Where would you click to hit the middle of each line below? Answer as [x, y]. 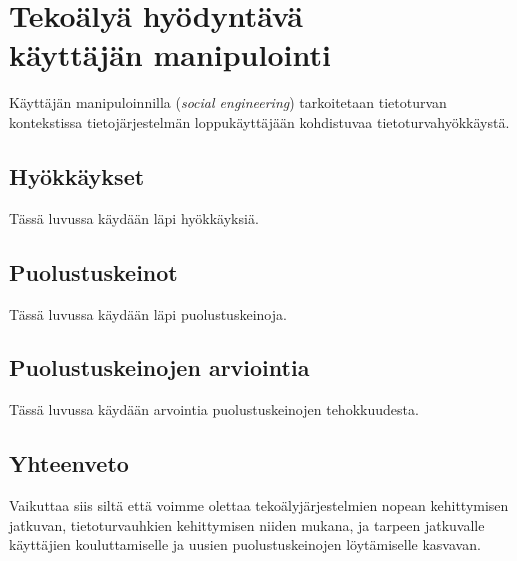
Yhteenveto [69, 463]
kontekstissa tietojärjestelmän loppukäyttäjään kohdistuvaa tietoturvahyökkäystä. [259, 121]
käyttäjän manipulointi [170, 54]
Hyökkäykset [77, 175]
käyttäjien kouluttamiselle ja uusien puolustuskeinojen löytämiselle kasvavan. [245, 544]
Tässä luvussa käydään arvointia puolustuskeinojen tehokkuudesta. [214, 409]
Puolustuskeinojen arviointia [159, 367]
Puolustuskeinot [93, 271]
